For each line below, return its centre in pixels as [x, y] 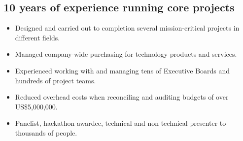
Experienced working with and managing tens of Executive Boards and [122, 70]
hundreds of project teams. [55, 80]
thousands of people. [46, 132]
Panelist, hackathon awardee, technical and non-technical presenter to [121, 123]
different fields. [37, 37]
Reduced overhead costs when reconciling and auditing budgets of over [122, 97]
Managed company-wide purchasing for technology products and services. [126, 54]
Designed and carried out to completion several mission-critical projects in [127, 28]
